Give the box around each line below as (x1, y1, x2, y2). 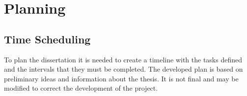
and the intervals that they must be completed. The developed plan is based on (4, 64, 243, 74)
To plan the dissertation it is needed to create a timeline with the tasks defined (4, 54, 242, 64)
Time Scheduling (4, 31, 91, 46)
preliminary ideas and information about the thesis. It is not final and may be (4, 73, 239, 83)
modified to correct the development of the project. (4, 83, 158, 93)
